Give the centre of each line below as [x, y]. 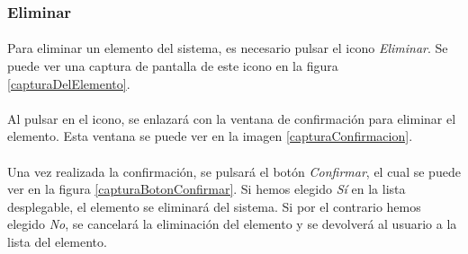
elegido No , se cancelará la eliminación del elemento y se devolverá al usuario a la [232, 224]
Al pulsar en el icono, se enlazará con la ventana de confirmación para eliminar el [232, 118]
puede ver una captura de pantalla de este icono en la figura [173, 66]
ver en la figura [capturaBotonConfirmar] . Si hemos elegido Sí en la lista [207, 189]
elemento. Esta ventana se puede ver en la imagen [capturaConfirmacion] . [210, 136]
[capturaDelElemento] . [69, 83]
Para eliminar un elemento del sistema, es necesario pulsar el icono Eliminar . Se [228, 48]
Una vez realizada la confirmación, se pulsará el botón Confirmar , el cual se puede [234, 171]
